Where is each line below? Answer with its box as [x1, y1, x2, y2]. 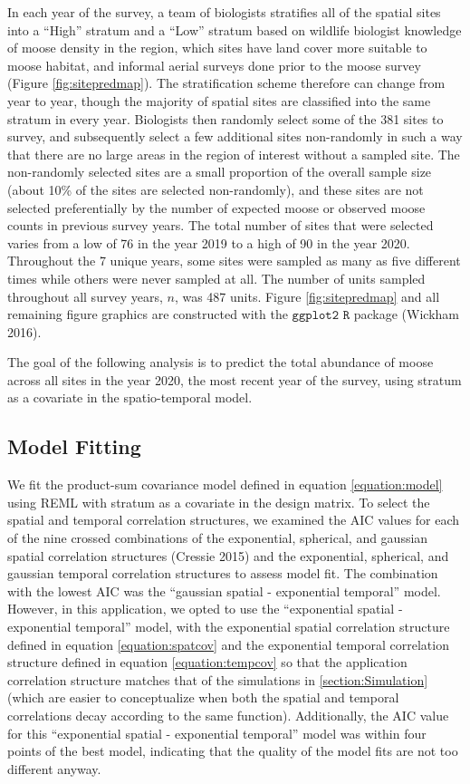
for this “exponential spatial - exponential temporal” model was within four [7, 723, 427, 742]
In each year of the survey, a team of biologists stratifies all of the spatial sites [7, 3, 441, 21]
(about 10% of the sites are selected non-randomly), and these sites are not [7, 179, 424, 198]
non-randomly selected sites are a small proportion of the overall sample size [7, 162, 432, 181]
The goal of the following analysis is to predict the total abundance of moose [7, 353, 434, 372]
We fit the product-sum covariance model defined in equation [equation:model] [7, 475, 443, 494]
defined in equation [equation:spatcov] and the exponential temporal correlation [7, 634, 449, 653]
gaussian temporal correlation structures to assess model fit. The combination [7, 564, 438, 583]
